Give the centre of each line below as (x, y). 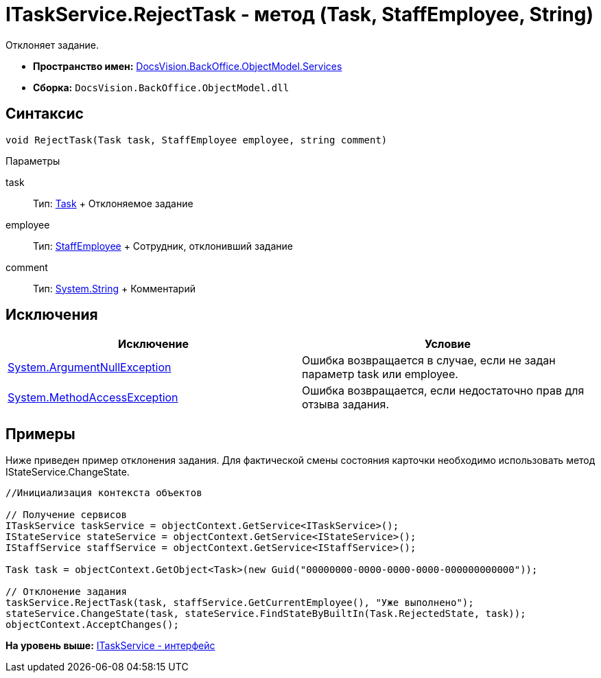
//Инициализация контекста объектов (104, 493)
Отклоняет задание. (52, 45)
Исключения (52, 315)
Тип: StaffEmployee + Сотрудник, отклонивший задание (163, 246)
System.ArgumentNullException (90, 367)
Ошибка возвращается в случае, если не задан (429, 361)
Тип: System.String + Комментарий (114, 288)
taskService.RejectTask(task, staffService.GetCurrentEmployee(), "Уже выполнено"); (240, 603)
